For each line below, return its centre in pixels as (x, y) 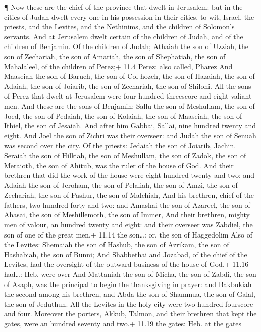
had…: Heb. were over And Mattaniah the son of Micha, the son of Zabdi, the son (130, 274)
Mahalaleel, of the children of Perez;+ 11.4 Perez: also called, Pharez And (118, 66)
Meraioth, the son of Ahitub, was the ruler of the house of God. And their (119, 165)
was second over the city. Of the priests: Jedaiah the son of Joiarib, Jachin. (120, 145)
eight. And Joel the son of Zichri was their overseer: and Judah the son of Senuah (130, 135)
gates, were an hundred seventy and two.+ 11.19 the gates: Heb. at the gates (123, 323)
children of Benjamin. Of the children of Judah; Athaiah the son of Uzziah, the (126, 46)
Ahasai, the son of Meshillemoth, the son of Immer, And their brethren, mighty (127, 215)
